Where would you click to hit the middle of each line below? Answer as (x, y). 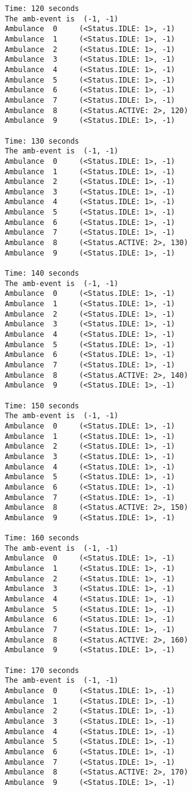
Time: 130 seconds (42, 141)
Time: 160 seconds (42, 538)
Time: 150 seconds (42, 406)
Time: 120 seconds (42, 9)
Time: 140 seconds (42, 274)
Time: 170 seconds (42, 670)
